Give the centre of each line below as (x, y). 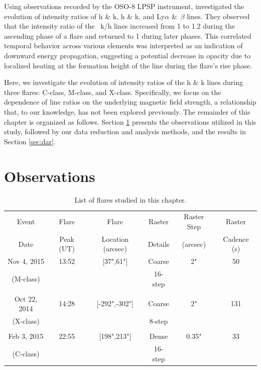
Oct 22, (26, 298)
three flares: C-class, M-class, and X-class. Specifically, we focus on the (113, 92)
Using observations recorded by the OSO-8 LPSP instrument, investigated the (124, 6)
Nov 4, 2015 (26, 261)
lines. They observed (218, 16)
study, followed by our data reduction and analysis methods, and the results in (125, 131)
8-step (159, 321)
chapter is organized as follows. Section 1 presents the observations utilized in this (130, 121)
